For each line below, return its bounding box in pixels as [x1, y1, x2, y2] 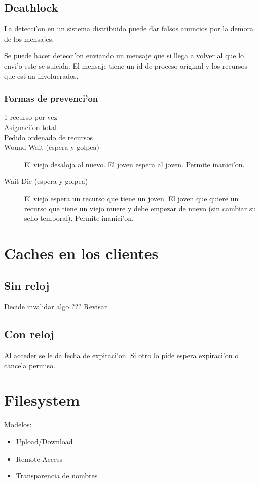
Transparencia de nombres [16, 470, 98, 481]
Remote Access [16, 453, 63, 464]
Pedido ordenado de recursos [4, 132, 93, 142]
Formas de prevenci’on [4, 92, 98, 105]
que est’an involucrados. [4, 70, 79, 81]
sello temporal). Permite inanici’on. [24, 213, 134, 223]
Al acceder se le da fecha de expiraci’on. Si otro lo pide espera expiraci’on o [4, 350, 239, 361]
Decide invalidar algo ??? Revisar [4, 301, 107, 312]
